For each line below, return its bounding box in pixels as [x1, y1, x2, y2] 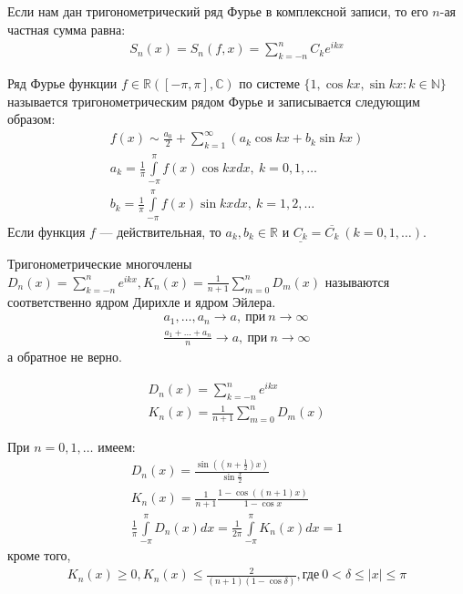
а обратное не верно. [7, 347, 123, 366]
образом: [7, 109, 56, 128]
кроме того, [7, 546, 71, 565]
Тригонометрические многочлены [7, 254, 192, 273]
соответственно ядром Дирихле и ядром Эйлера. [7, 292, 276, 311]
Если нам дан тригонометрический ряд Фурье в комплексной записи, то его [7, 2, 428, 20]
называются [324, 271, 390, 291]
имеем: [98, 437, 136, 456]
